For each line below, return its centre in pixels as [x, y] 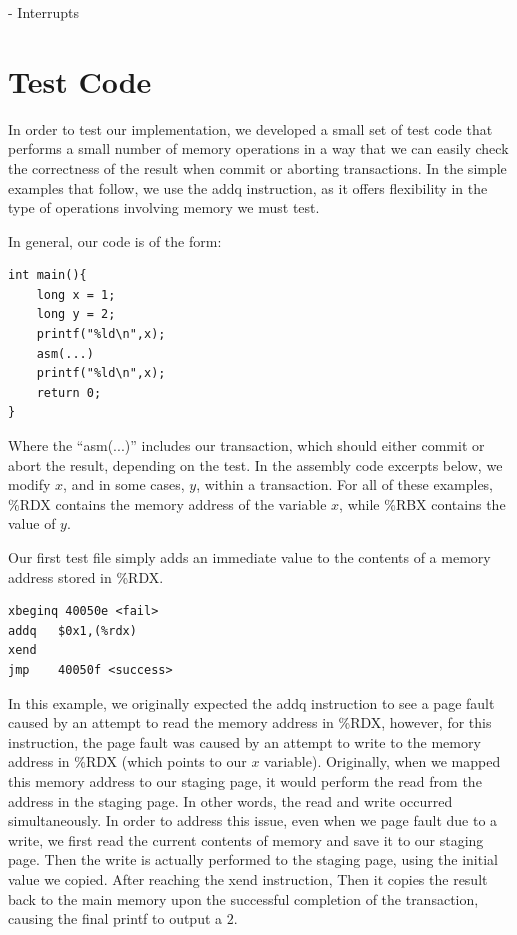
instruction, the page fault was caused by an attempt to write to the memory [244, 741]
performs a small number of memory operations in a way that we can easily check [258, 148]
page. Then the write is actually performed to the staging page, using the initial [253, 859]
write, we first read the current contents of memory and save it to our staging [246, 839]
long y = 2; [76, 314]
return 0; [69, 392]
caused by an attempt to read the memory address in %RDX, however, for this [250, 722]
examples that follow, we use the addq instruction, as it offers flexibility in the [248, 187]
